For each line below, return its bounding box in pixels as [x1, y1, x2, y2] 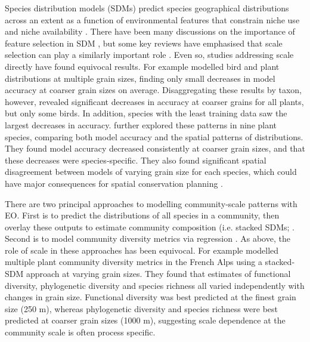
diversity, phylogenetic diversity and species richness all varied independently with [5, 279, 305, 291]
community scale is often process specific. [5, 326, 156, 338]
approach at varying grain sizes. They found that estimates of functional [26, 267, 291, 280]
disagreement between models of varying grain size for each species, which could [5, 165, 297, 178]
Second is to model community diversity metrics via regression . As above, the [5, 232, 290, 245]
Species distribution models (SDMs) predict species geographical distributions [5, 2, 289, 14]
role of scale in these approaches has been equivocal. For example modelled [5, 244, 279, 256]
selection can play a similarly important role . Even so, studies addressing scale [5, 48, 294, 61]
